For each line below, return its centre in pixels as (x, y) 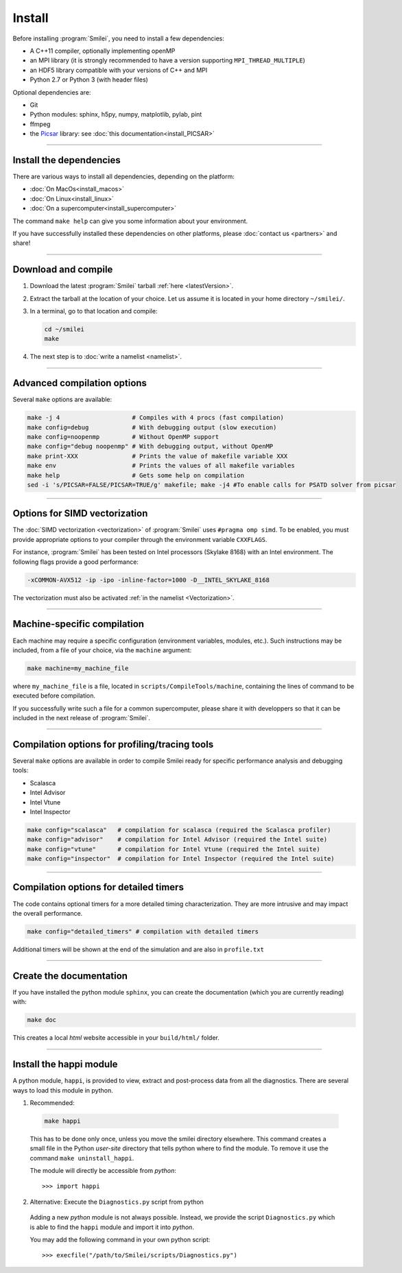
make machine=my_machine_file (78, 668)
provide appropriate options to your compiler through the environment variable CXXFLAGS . (140, 539)
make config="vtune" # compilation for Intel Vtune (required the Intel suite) (174, 849)
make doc (42, 1020)
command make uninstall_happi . (82, 1158)
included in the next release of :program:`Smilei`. (82, 718)
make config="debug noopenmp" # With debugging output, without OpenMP (150, 447)
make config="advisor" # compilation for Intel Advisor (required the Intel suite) (177, 840)
